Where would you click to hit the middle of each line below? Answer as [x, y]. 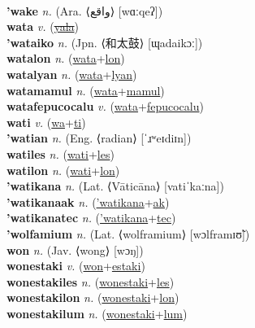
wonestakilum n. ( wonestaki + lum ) [97, 313]
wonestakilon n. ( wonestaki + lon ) [93, 297]
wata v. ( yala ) [43, 26]
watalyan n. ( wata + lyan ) [72, 74]
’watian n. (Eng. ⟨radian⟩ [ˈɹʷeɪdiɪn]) [99, 138]
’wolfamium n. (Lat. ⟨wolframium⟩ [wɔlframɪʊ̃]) [128, 233]
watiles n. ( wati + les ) [61, 153]
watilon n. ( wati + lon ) [63, 170]
